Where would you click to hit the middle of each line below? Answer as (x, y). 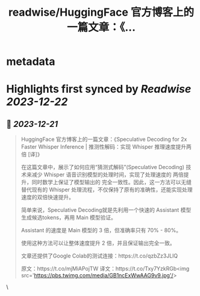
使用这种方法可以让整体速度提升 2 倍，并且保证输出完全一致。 (98, 243)
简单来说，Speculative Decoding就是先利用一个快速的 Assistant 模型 (106, 210)
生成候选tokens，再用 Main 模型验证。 (68, 218)
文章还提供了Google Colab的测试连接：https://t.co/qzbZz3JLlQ (99, 256)
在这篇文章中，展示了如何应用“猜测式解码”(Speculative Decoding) (103, 167)
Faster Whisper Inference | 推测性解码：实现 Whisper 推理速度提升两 (106, 147)
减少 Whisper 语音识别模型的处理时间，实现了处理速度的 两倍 (108, 174)
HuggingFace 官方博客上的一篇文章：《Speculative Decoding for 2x (104, 140)
